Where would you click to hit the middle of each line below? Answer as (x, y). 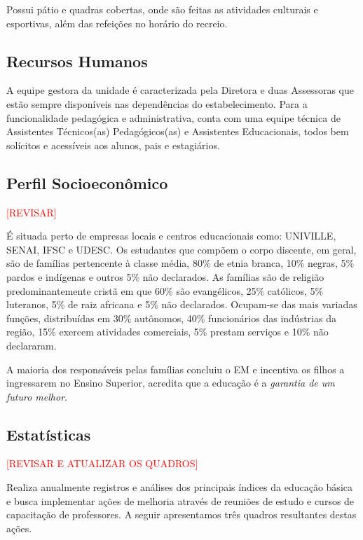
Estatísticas (49, 434)
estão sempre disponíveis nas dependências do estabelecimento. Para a (157, 103)
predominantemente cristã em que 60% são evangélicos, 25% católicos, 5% (165, 290)
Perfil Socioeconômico (87, 182)
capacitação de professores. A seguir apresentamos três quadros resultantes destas (181, 514)
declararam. (32, 345)
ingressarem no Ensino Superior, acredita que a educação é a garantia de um (171, 383)
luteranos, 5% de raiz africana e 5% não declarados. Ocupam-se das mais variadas (182, 304)
